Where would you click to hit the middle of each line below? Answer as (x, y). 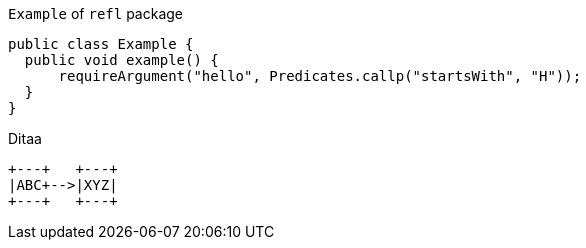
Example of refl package (95, 13)
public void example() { (121, 60)
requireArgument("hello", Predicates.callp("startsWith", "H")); (320, 76)
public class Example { (101, 44)
